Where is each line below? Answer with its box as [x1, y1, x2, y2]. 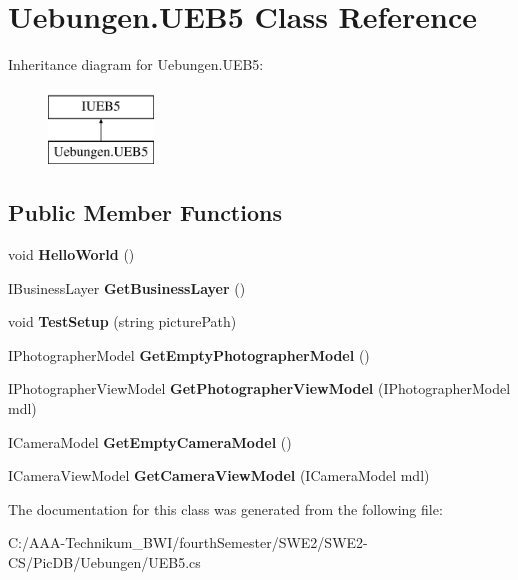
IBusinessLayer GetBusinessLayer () [8, 277, 246, 298]
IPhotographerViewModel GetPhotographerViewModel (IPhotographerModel [8, 378, 511, 399]
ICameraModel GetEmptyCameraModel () [8, 431, 292, 452]
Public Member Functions [8, 197, 282, 228]
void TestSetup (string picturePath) [8, 311, 237, 332]
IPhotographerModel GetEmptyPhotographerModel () [8, 344, 370, 365]
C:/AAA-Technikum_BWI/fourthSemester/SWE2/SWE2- [8, 532, 368, 553]
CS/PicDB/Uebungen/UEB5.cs [8, 552, 201, 573]
